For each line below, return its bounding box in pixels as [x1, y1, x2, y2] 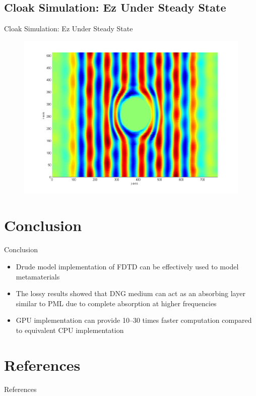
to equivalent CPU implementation [16, 324, 124, 335]
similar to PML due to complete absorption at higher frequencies [16, 298, 217, 308]
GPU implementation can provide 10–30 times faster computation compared [16, 315, 252, 325]
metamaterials [16, 271, 60, 281]
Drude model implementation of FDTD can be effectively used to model [16, 261, 239, 271]
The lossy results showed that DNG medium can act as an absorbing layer [16, 288, 245, 299]
